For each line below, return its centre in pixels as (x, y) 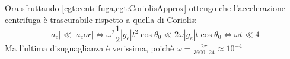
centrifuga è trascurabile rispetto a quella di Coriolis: (101, 19)
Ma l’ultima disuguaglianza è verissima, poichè (90, 48)
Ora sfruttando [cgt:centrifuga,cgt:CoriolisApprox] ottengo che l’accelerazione (145, 8)
